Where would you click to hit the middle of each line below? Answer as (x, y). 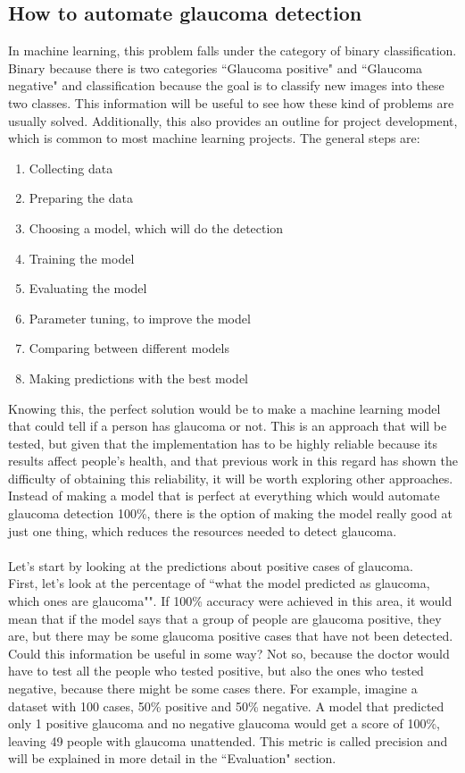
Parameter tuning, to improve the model (140, 318)
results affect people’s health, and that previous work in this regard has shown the (233, 461)
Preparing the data (81, 198)
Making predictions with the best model (139, 378)
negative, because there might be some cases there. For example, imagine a (213, 689)
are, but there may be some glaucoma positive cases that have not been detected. (231, 636)
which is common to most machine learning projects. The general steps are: (214, 138)
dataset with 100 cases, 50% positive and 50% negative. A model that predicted (226, 706)
